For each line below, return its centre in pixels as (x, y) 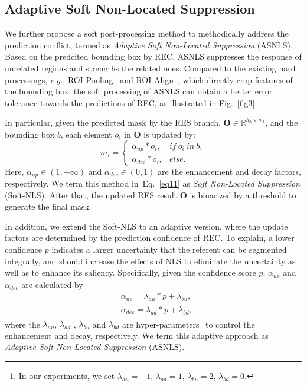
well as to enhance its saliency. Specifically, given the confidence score (130, 272)
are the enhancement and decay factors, (229, 171)
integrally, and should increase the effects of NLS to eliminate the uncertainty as (150, 261)
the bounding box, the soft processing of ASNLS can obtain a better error (139, 91)
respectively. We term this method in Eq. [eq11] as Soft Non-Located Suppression (153, 183)
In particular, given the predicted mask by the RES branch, (113, 122)
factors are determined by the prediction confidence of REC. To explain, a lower (150, 238)
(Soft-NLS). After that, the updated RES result (91, 194)
